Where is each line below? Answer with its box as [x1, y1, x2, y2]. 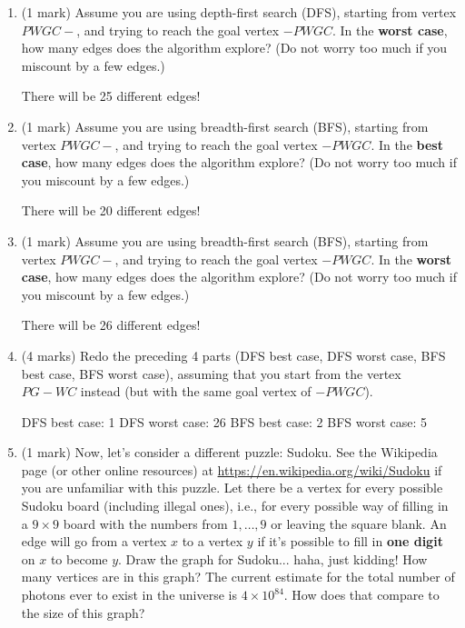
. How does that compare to [283, 585, 440, 604]
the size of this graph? [21, 603, 145, 622]
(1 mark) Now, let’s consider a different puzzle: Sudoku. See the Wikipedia [21, 443, 438, 462]
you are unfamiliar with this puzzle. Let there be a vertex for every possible [21, 478, 443, 497]
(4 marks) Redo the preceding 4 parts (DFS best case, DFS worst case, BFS [21, 345, 446, 364]
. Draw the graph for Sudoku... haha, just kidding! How [118, 549, 428, 568]
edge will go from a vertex [21, 532, 167, 551]
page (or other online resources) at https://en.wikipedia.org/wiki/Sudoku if [21, 460, 442, 479]
